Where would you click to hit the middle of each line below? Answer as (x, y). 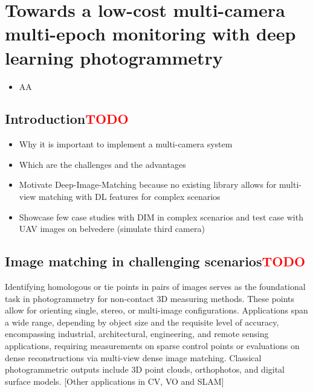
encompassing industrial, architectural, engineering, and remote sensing (137, 334)
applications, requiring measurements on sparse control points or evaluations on (152, 346)
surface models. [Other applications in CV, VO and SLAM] (115, 381)
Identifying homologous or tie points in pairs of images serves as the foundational (155, 287)
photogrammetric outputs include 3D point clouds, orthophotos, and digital (145, 369)
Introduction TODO (67, 119)
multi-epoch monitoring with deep (150, 34)
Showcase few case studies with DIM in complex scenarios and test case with (161, 217)
